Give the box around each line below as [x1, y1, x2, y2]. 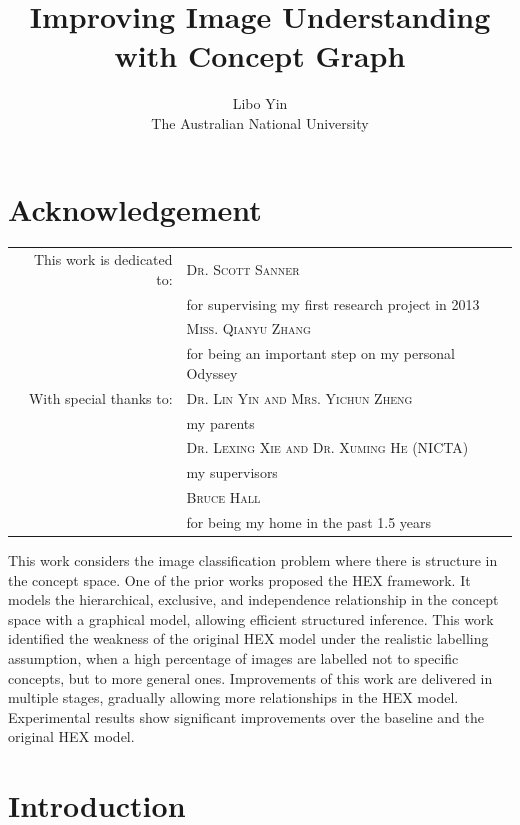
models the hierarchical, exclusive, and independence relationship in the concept [8, 589, 499, 610]
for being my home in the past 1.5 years [186, 511, 432, 532]
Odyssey [186, 362, 238, 383]
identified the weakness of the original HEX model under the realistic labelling [8, 628, 489, 649]
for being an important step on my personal [186, 343, 455, 364]
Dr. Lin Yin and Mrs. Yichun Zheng [186, 387, 413, 408]
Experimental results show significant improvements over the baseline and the [8, 706, 485, 727]
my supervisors [186, 462, 278, 483]
